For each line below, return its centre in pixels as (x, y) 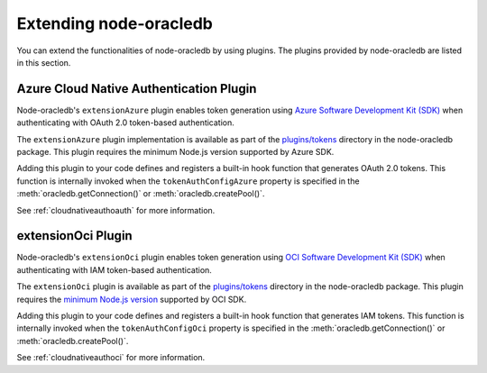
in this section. (44, 62)
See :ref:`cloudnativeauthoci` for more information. (111, 358)
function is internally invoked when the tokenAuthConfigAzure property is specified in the (188, 181)
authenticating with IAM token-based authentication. (114, 269)
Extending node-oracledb (115, 23)
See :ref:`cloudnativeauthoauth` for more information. (116, 210)
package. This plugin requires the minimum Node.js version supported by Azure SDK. (175, 152)
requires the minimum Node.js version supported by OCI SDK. (132, 299)
